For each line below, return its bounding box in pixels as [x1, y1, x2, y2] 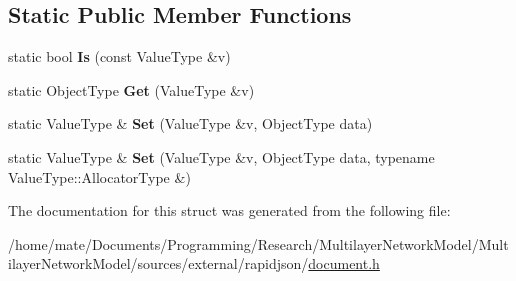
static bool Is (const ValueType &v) [8, 46, 231, 67]
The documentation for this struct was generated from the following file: [8, 200, 451, 221]
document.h [308, 253, 380, 274]
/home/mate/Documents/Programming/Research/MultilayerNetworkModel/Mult [8, 233, 509, 254]
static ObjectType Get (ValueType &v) [8, 79, 255, 100]
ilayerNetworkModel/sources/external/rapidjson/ [8, 253, 309, 274]
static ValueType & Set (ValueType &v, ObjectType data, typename [8, 146, 435, 167]
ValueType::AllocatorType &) [8, 166, 191, 187]
